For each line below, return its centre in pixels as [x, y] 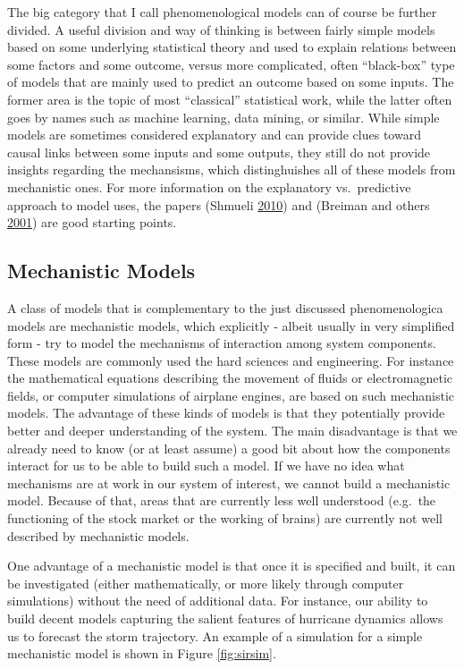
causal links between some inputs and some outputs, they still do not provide [219, 152]
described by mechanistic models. [98, 535]
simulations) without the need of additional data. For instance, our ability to [218, 601]
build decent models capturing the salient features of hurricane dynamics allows [225, 618]
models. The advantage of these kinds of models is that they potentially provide [226, 413]
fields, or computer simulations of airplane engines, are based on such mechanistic [231, 395]
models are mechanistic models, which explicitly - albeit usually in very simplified [231, 325]
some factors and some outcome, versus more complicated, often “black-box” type [231, 64]
